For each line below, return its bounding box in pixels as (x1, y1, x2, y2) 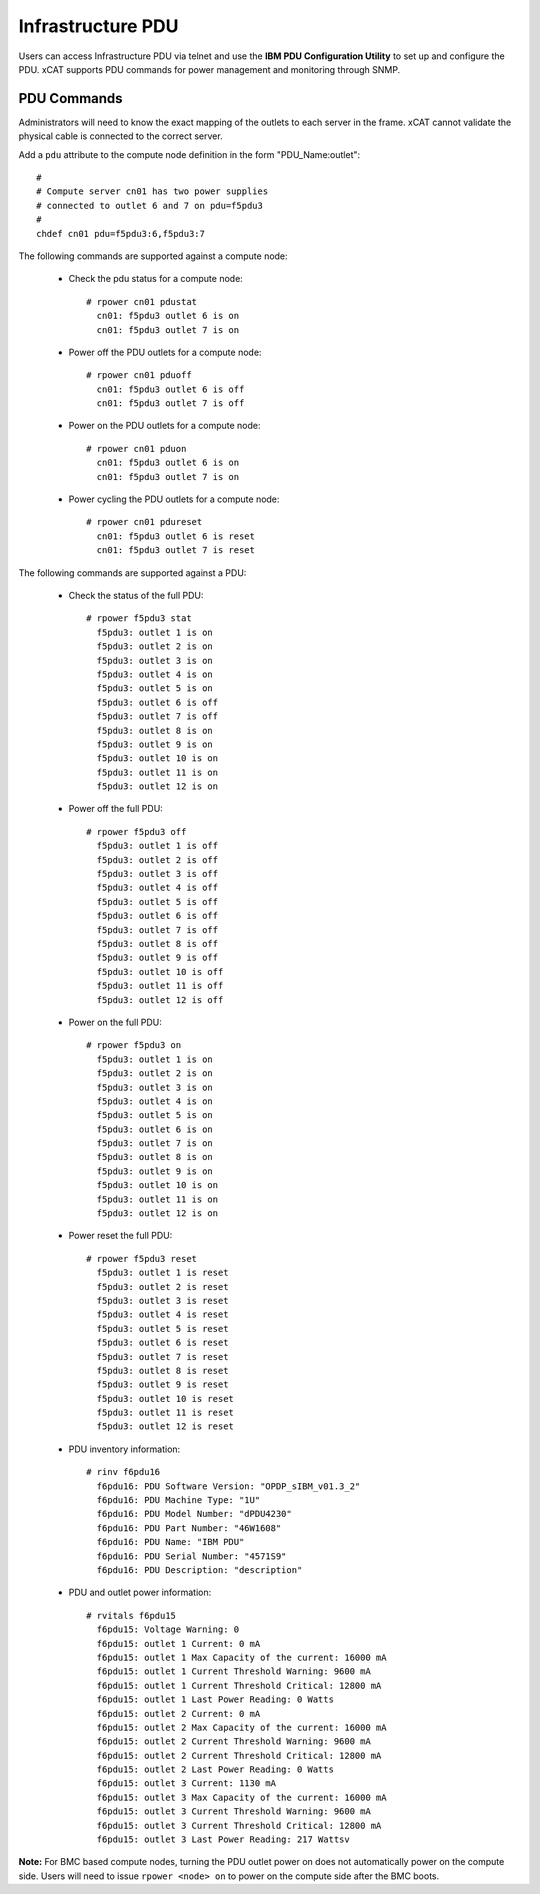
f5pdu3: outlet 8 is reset (96, 1365, 229, 1376)
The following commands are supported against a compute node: (18, 250, 289, 262)
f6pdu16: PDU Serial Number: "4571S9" (96, 1550, 287, 1562)
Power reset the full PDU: (68, 1230, 173, 1242)
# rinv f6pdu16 (86, 1466, 161, 1478)
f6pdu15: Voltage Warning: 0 (96, 1624, 240, 1635)
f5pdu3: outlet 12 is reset (96, 1421, 235, 1432)
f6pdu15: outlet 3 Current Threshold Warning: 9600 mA (96, 1806, 372, 1817)
